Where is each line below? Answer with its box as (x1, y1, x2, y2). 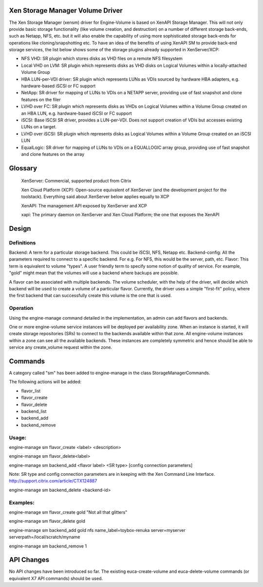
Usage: (9, 434, 27, 441)
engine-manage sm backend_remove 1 (9, 543, 87, 549)
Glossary (9, 164, 38, 172)
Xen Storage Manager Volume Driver (9, 6, 123, 15)
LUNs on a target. (21, 124, 57, 130)
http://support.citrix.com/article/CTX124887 (9, 478, 97, 484)
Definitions (9, 239, 36, 246)
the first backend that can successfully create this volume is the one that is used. (9, 293, 172, 299)
